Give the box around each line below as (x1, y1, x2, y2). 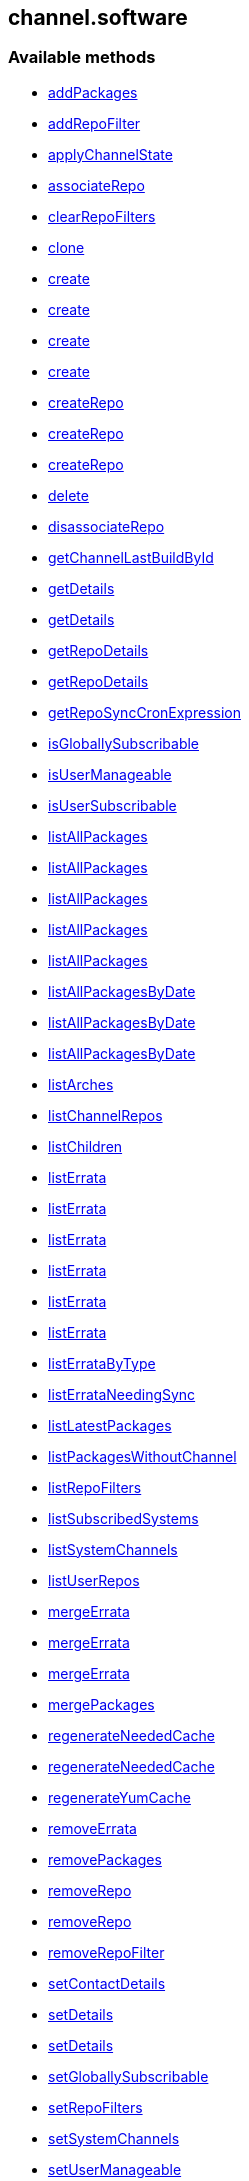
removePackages (48, 1850, 162, 1868)
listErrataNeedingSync (48, 1385, 196, 1403)
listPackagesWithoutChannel (48, 1447, 237, 1465)
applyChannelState (48, 145, 173, 163)
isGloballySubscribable (48, 734, 200, 752)
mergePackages (48, 1695, 155, 1713)
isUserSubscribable (48, 796, 177, 814)
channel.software (8, 5, 188, 30)
